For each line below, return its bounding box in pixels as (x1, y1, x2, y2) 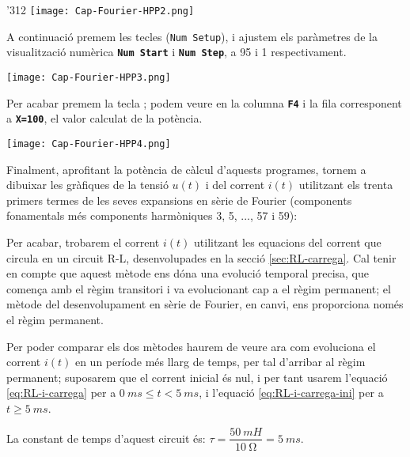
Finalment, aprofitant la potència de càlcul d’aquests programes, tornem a (6, 161, 366, 177)
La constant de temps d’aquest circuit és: (6, 429, 206, 446)
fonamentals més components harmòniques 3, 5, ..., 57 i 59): (6, 207, 298, 224)
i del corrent (205, 176, 265, 193)
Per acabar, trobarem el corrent (6, 233, 160, 250)
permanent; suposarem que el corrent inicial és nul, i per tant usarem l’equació (6, 368, 388, 385)
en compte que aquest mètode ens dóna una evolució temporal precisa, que (6, 265, 369, 281)
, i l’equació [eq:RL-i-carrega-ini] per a (199, 384, 384, 401)
